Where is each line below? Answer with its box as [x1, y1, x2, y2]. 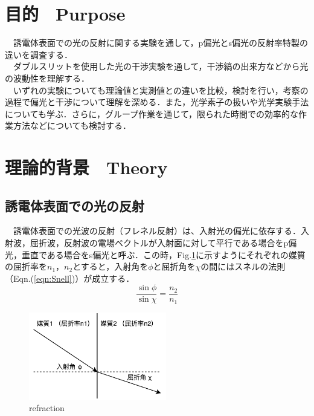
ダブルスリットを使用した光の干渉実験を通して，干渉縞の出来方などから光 [13, 60, 309, 73]
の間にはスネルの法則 [200, 260, 286, 273]
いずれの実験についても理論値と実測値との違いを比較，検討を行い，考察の [13, 83, 309, 96]
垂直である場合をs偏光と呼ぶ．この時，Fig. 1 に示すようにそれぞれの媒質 [21, 248, 306, 261]
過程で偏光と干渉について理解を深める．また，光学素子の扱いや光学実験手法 [5, 96, 309, 108]
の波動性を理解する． [5, 71, 89, 84]
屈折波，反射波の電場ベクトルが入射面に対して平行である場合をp [30, 236, 289, 249]
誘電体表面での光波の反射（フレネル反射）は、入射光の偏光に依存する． [13, 224, 301, 237]
